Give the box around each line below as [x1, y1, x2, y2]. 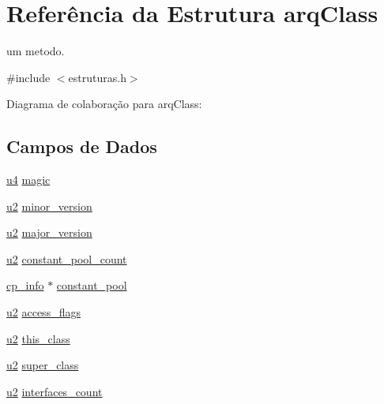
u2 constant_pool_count [6, 250, 127, 267]
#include [6, 69, 51, 85]
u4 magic [6, 171, 51, 188]
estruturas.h [68, 69, 126, 85]
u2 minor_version [6, 197, 92, 214]
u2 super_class [6, 357, 79, 373]
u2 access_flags [6, 304, 81, 320]
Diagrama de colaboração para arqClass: [6, 95, 202, 112]
